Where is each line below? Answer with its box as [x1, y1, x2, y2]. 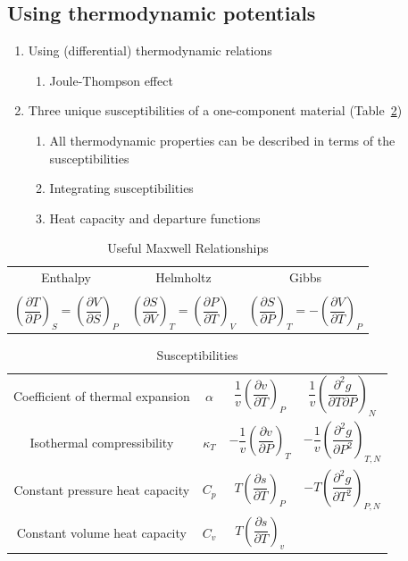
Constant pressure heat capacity [13, 480, 190, 498]
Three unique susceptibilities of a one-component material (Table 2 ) [28, 101, 403, 120]
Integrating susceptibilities [49, 179, 194, 197]
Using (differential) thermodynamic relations [28, 41, 272, 60]
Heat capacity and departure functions [49, 208, 261, 227]
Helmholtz [155, 268, 212, 287]
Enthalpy [41, 268, 91, 287]
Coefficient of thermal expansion [13, 386, 190, 405]
